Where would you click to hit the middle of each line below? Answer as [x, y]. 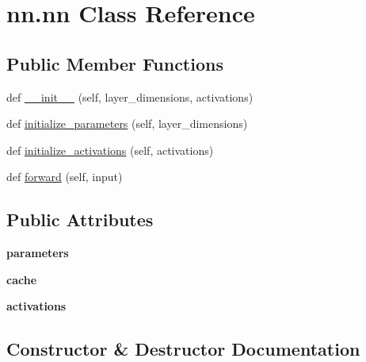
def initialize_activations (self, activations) [110, 150]
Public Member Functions [115, 63]
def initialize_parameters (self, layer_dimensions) [127, 123]
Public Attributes [80, 220]
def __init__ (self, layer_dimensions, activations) [130, 96]
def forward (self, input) [65, 177]
